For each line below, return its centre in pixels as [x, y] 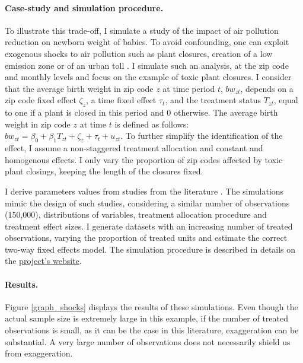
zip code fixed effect [41, 100]
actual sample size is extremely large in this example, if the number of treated [146, 318]
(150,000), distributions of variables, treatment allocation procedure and [136, 214]
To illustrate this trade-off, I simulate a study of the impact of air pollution [142, 30]
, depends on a [267, 88]
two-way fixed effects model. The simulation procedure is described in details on [150, 249]
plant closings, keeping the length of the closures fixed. [104, 171]
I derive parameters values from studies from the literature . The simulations [144, 191]
